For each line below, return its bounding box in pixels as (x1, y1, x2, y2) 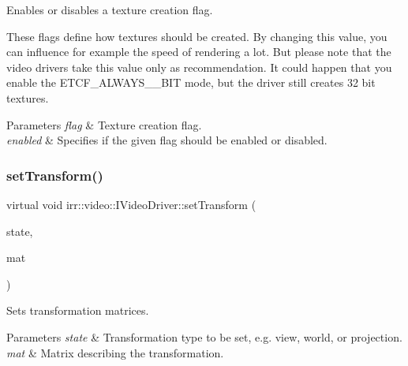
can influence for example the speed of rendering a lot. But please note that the (6, 43, 391, 60)
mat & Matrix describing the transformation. (6, 344, 224, 360)
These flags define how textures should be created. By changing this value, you (6, 28, 387, 44)
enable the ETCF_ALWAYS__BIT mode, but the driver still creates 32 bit (6, 74, 376, 91)
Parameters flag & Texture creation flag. (6, 116, 202, 133)
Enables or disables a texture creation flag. (6, 2, 213, 17)
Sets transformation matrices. (6, 302, 149, 319)
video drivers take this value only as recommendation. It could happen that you (6, 58, 392, 75)
